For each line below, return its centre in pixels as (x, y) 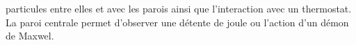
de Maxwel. (30, 36)
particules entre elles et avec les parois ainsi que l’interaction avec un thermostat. (179, 8)
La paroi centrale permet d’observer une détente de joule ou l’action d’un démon (177, 22)
